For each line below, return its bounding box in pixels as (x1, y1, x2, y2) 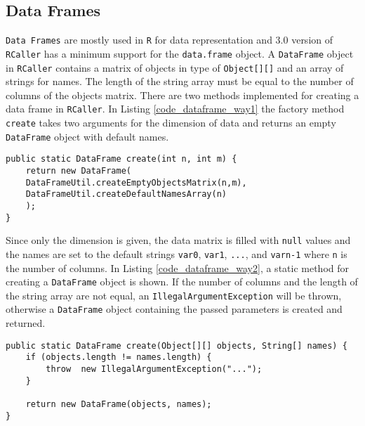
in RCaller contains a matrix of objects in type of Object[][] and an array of (6, 60, 344, 75)
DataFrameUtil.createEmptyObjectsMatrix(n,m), (25, 177, 247, 188)
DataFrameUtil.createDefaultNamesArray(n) (25, 189, 227, 200)
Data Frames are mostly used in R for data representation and (6, 32, 272, 47)
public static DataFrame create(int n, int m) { (6, 154, 237, 164)
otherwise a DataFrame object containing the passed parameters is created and (6, 302, 343, 316)
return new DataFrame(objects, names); (25, 399, 212, 410)
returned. (6, 316, 46, 330)
